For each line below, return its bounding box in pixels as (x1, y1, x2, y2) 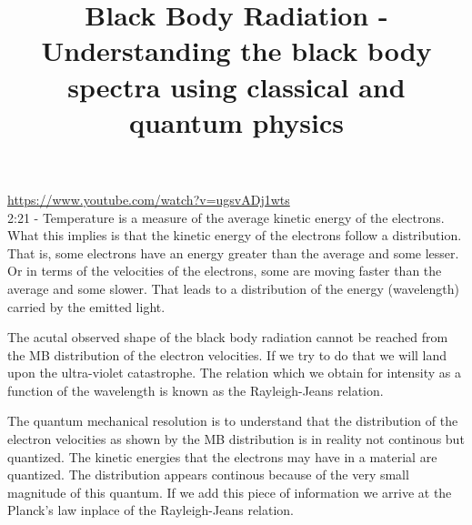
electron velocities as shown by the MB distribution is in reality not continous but (7, 429, 465, 449)
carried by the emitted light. (7, 297, 166, 316)
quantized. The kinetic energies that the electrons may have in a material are (7, 447, 437, 466)
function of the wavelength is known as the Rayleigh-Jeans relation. (7, 380, 384, 399)
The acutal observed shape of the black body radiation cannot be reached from (7, 328, 448, 347)
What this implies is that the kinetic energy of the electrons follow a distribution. (7, 226, 462, 245)
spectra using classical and (67, 67, 406, 105)
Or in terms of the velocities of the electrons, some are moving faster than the (7, 261, 442, 280)
